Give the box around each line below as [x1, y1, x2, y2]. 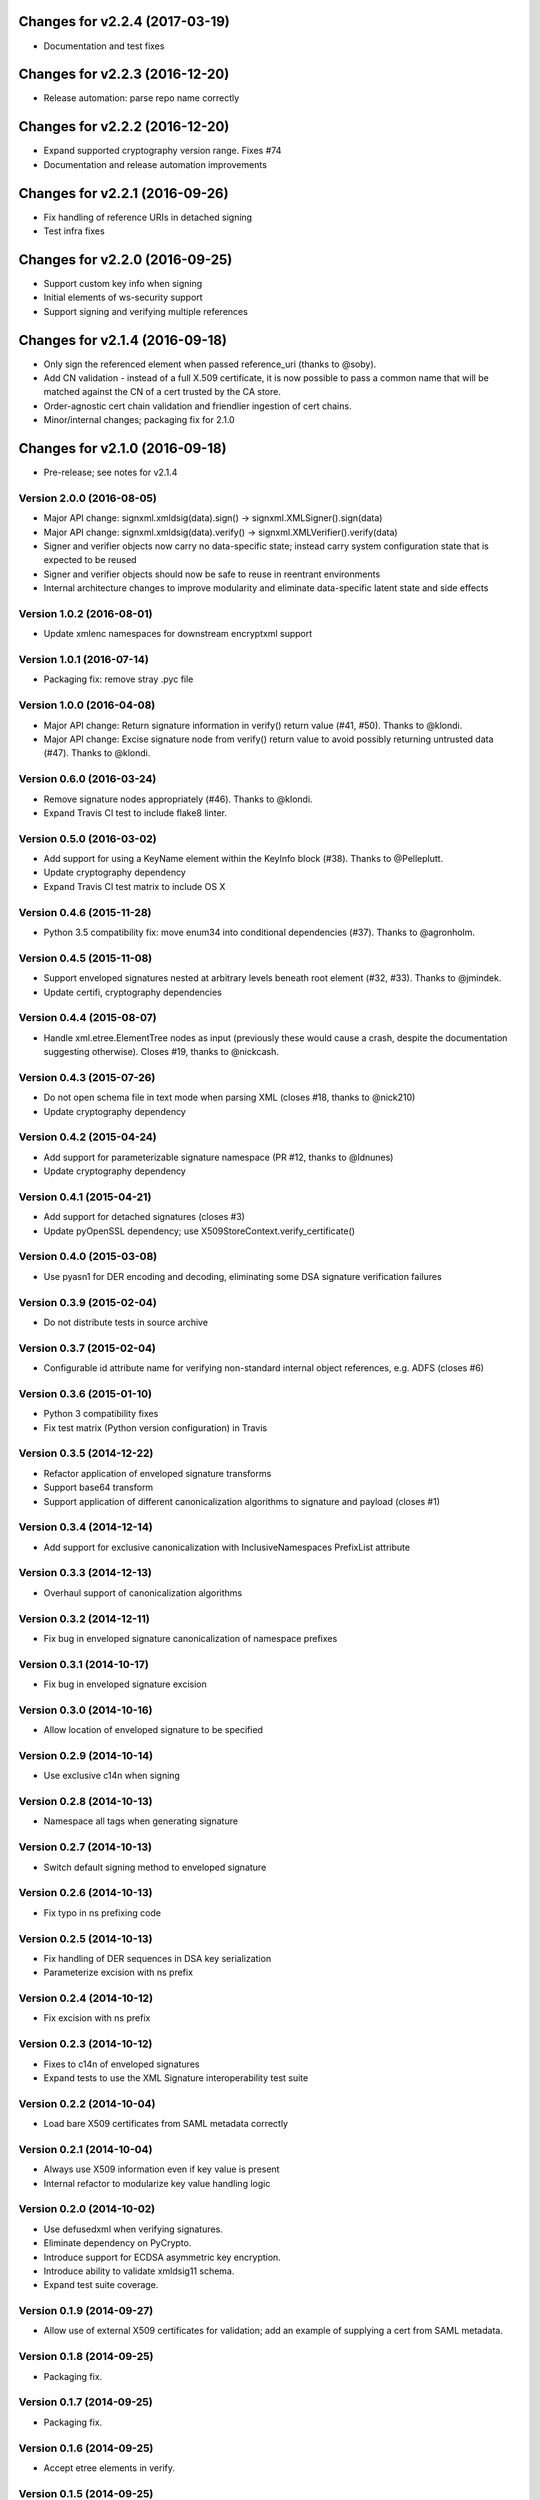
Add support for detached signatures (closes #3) [43, 1211, 245, 1223]
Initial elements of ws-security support [43, 291, 204, 304]
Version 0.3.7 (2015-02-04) [18, 1341, 157, 1355]
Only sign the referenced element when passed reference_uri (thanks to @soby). [43, 358, 377, 370]
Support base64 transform [43, 1481, 154, 1494]
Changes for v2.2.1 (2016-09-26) [18, 185, 229, 202]
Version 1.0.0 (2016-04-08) [18, 698, 156, 712]
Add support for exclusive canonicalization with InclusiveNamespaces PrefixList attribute [43, 1541, 410, 1553]
